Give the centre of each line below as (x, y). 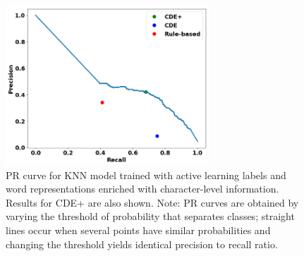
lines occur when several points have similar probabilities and (138, 230)
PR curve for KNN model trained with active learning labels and (146, 175)
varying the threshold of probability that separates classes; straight (150, 216)
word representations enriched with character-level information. (142, 189)
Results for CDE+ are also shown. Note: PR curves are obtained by (152, 202)
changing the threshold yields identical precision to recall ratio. (142, 244)
